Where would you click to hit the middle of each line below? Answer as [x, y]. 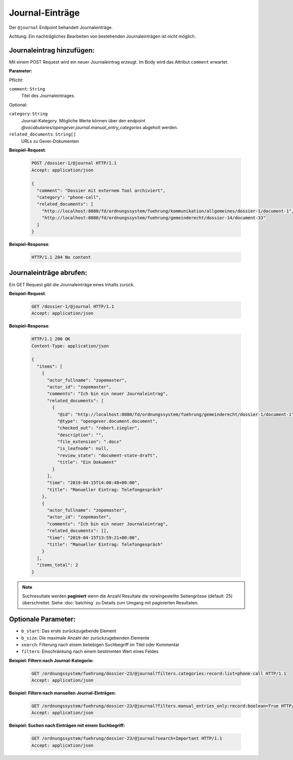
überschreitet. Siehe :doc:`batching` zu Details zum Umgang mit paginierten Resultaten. [110, 603]
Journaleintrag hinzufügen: [52, 50]
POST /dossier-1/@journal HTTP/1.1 [74, 163]
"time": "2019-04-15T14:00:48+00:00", [94, 483]
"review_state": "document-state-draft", [107, 455]
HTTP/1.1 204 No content [61, 257]
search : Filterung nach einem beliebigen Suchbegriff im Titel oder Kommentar [100, 645]
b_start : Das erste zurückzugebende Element [69, 631]
